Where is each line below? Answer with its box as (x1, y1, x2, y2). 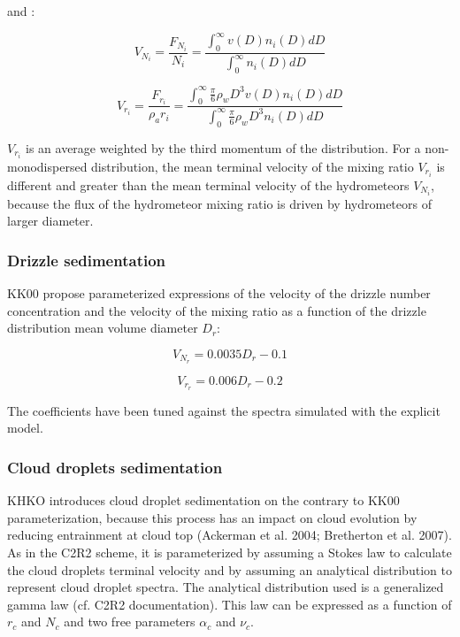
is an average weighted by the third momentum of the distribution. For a (26, 138, 421, 157)
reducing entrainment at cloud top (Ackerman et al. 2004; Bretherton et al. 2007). (7, 526, 452, 544)
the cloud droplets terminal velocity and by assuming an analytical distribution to (7, 560, 452, 579)
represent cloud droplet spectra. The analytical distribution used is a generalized (7, 578, 444, 596)
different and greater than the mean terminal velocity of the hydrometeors (7, 175, 410, 194)
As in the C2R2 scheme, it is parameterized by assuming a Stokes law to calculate (7, 542, 452, 561)
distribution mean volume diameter (7, 318, 198, 337)
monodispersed (7, 157, 88, 175)
